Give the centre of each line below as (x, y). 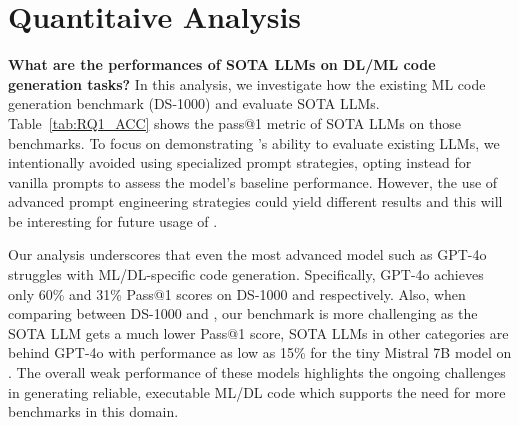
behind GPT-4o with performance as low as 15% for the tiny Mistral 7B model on (260, 352)
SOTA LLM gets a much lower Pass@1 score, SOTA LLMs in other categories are (258, 332)
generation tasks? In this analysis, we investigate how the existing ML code (247, 83)
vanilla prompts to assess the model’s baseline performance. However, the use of (253, 181)
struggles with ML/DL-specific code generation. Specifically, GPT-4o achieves (246, 274)
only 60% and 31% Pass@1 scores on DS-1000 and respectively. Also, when (237, 293)
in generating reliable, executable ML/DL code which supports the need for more (257, 391)
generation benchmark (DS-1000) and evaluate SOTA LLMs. (194, 103)
